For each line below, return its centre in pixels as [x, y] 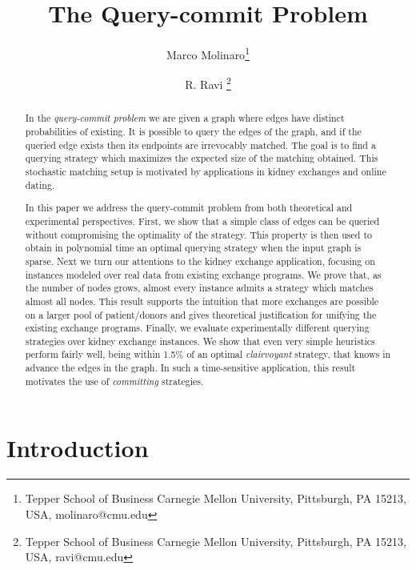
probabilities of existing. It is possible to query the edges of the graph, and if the [193, 132]
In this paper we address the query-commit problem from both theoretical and [189, 208]
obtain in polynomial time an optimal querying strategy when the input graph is [193, 248]
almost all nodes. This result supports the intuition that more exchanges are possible [202, 301]
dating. [40, 185]
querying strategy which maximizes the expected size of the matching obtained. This [202, 158]
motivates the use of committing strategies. [114, 381]
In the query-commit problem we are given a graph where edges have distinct [185, 118]
